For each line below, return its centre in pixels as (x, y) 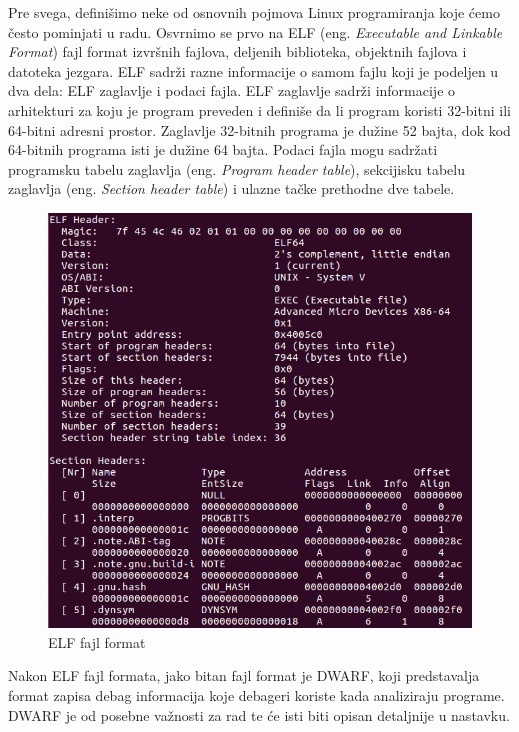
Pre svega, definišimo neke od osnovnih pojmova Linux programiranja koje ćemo (254, 12)
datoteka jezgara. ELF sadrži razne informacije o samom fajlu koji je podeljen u (253, 70)
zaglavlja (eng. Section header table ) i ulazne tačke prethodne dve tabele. (231, 188)
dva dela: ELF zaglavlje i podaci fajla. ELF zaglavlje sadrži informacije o (232, 90)
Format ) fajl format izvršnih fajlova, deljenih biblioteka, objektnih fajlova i (237, 51)
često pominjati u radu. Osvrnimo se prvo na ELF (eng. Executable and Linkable (255, 31)
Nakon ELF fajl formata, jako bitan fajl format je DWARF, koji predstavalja (244, 675)
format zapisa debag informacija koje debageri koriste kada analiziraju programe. (256, 694)
